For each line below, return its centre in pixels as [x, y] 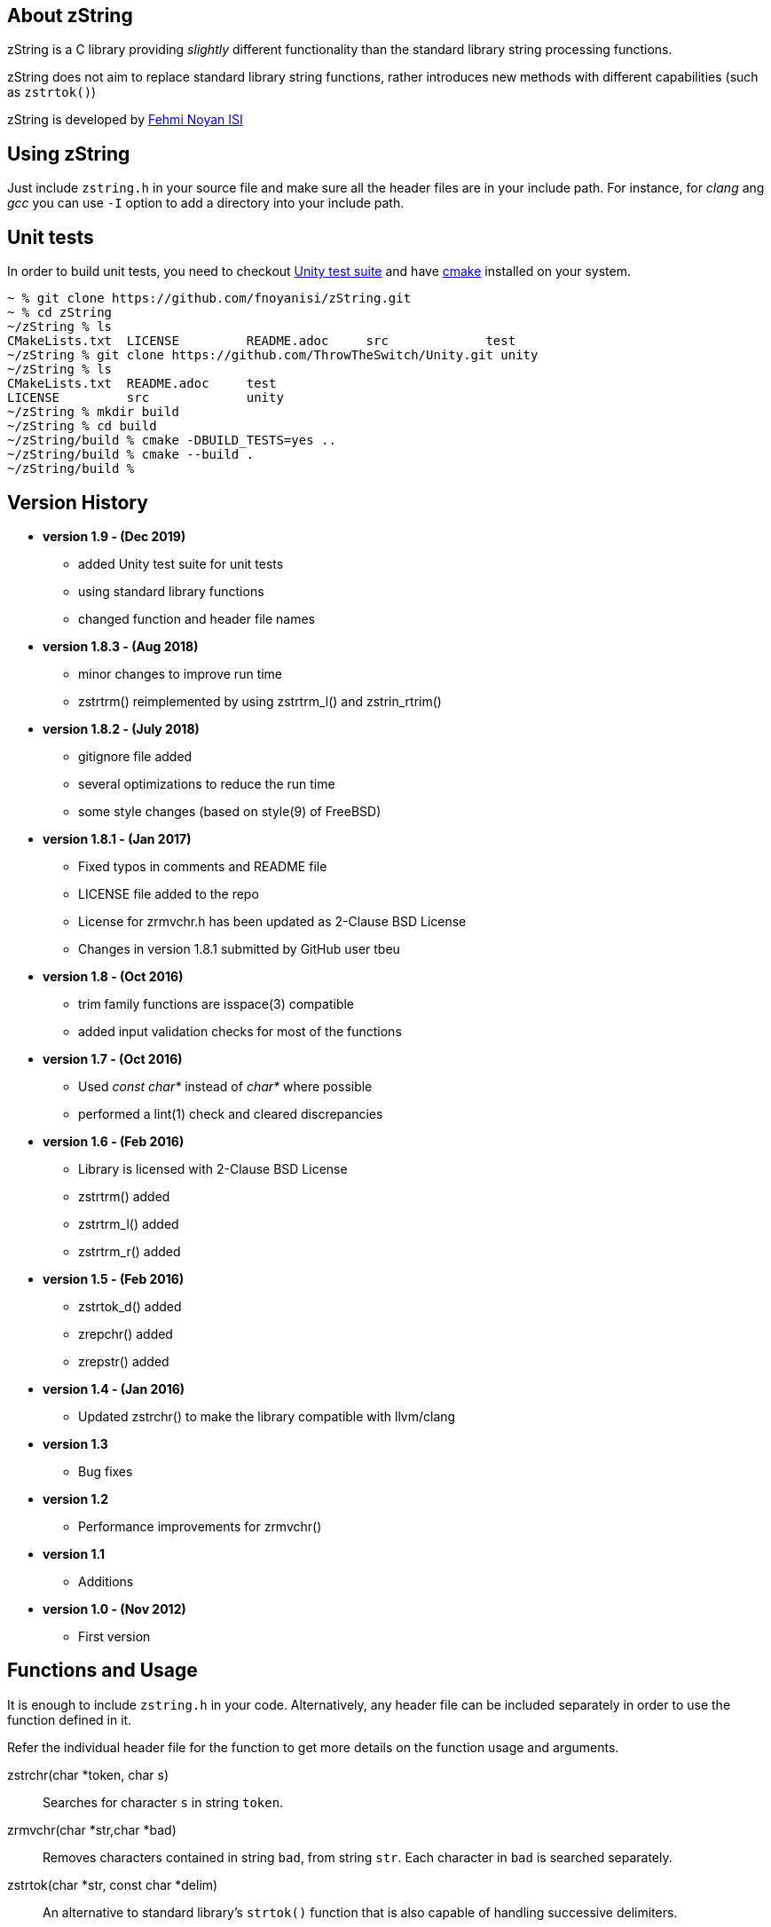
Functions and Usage [102, 1671]
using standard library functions [171, 591]
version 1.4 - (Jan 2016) [114, 1388]
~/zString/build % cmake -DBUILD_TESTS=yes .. [172, 440]
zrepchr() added [126, 1333]
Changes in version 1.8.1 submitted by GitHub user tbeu [239, 948]
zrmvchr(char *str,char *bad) [92, 1829]
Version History [78, 502]
